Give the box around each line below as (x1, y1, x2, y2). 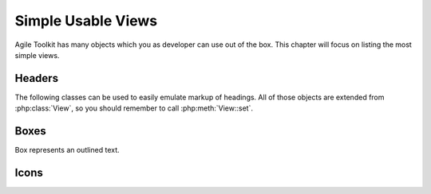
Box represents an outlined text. (14, 145, 120, 155)
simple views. (14, 50, 60, 60)
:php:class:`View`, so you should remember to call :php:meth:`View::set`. (14, 103, 253, 113)
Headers (14, 72, 59, 85)
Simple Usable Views (14, 12, 158, 29)
